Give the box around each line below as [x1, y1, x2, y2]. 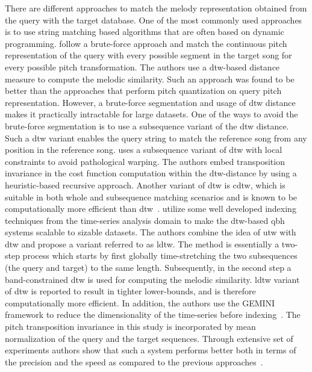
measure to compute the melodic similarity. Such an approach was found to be [5, 72, 295, 85]
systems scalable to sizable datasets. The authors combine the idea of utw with [5, 226, 296, 238]
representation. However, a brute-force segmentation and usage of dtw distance [5, 96, 296, 108]
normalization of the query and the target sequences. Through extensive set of [5, 332, 293, 344]
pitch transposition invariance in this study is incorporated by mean [5, 320, 256, 333]
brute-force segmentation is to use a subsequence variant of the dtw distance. [5, 119, 289, 132]
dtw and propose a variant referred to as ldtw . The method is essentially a [5, 237, 279, 250]
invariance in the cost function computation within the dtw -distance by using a [5, 167, 297, 179]
